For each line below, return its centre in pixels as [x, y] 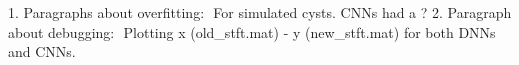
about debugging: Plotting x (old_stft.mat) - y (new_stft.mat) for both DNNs [252, 31]
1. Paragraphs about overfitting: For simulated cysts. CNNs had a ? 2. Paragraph [260, 12]
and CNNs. [42, 51]
